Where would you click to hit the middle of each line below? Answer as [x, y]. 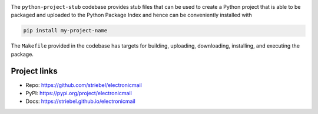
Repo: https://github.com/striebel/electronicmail [84, 85]
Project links [34, 71]
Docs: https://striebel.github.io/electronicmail [80, 101]
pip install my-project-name [65, 31]
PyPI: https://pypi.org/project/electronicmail [79, 93]
